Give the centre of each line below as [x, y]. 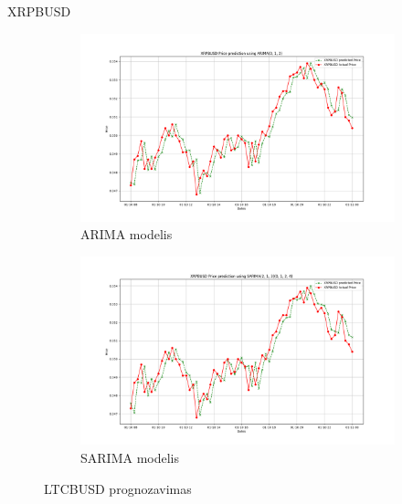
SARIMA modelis [130, 457]
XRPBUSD [39, 11]
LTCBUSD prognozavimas [118, 488]
